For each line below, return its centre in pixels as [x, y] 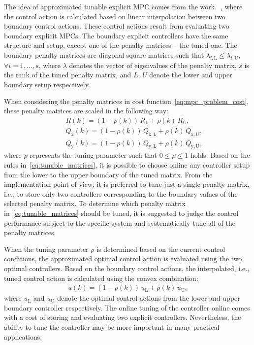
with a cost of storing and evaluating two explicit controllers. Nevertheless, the [123, 317]
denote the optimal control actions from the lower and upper [149, 298]
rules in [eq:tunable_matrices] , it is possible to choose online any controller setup [127, 165]
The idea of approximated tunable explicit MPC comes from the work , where [123, 6]
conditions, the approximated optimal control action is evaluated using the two [123, 259]
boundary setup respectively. [47, 84]
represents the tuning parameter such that [94, 155]
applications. [23, 336]
